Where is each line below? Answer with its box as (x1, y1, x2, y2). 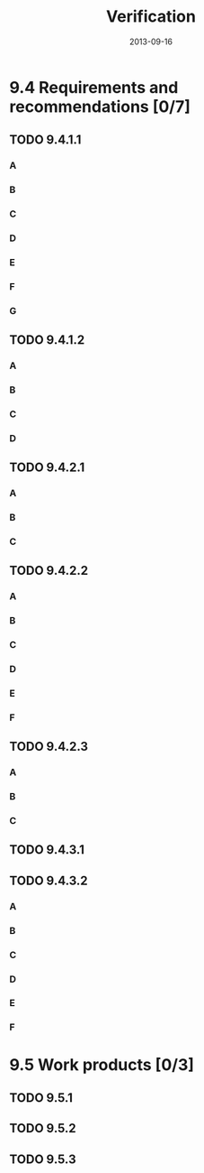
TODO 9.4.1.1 (9, 133, 82, 148)
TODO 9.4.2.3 (9, 739, 88, 754)
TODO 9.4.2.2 (9, 563, 88, 578)
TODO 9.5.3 (9, 1151, 76, 1167)
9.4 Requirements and (9, 77, 179, 97)
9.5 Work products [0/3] (9, 1054, 195, 1075)
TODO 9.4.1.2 (9, 332, 85, 348)
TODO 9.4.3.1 (9, 842, 85, 858)
